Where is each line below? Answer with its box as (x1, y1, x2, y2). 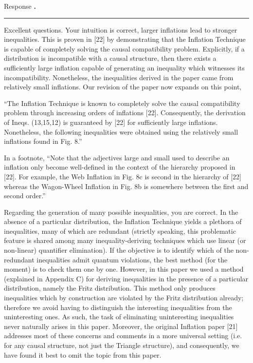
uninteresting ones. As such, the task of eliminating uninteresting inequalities (4, 311, 234, 322)
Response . (4, 1, 36, 11)
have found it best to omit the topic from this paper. (4, 349, 162, 360)
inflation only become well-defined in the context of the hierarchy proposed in (4, 162, 235, 172)
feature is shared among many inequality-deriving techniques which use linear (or (4, 235, 246, 245)
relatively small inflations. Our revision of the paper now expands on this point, (4, 82, 242, 92)
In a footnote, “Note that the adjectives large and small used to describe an (4, 152, 230, 162)
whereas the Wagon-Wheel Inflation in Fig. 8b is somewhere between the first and (4, 181, 249, 191)
